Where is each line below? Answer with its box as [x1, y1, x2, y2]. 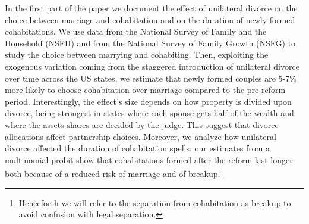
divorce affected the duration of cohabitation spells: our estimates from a [5, 142, 270, 154]
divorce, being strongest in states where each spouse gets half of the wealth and [5, 107, 294, 119]
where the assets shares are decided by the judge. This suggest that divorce [5, 118, 279, 130]
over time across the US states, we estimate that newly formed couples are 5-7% [5, 71, 297, 84]
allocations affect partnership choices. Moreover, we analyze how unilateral [5, 130, 276, 142]
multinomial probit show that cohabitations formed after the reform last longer [5, 153, 293, 166]
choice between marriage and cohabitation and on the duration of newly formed [5, 13, 295, 26]
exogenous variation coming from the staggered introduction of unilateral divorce [5, 60, 299, 72]
